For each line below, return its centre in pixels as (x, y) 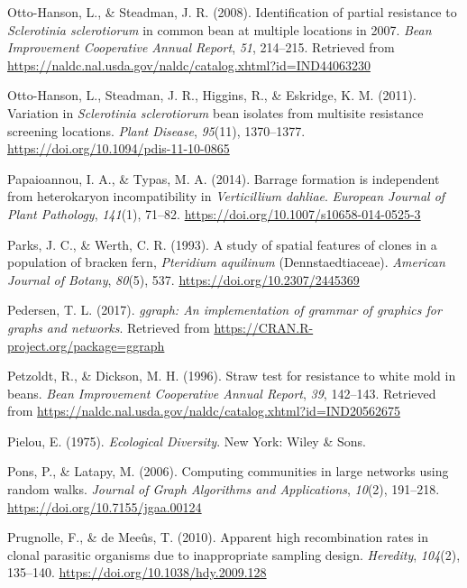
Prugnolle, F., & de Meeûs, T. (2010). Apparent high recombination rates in (218, 537)
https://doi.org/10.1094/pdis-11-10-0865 (119, 148)
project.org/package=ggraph (86, 345)
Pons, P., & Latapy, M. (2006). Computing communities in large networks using (228, 471)
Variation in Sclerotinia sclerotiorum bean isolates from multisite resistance (215, 112)
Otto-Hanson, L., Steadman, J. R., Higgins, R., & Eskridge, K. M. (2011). (212, 95)
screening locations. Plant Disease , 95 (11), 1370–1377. (156, 130)
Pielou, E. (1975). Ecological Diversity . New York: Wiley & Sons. (187, 441)
